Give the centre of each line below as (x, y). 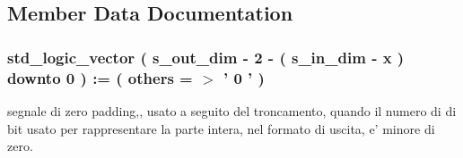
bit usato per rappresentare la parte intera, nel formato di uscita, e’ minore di (221, 128)
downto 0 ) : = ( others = (100, 77)
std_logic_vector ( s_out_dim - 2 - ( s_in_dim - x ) (206, 57)
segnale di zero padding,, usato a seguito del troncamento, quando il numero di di (232, 110)
